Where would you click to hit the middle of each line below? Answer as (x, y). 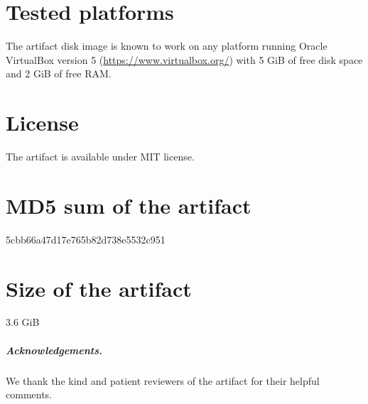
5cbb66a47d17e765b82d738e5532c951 (86, 239)
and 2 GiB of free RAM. (59, 73)
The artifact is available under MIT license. (100, 157)
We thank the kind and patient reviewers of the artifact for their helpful (163, 380)
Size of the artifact (99, 288)
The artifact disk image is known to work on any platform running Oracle (167, 46)
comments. (29, 394)
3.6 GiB (23, 322)
